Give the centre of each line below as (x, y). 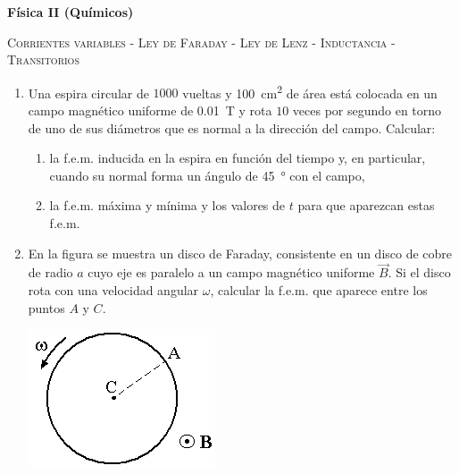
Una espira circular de (88, 93)
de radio (50, 272)
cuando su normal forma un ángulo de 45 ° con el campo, (207, 175)
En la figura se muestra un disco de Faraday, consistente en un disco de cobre (240, 253)
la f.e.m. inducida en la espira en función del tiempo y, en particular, (238, 158)
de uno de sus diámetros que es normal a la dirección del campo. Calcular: (232, 127)
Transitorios (43, 59)
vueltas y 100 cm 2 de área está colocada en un (310, 91)
